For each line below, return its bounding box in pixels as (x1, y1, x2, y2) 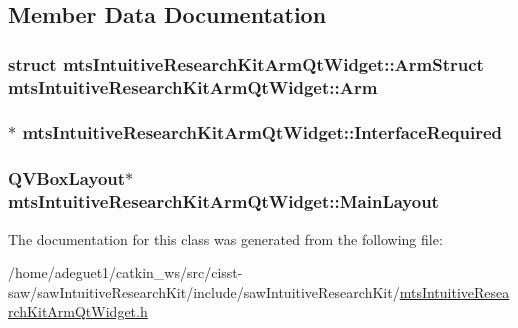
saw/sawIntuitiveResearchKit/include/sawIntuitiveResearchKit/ (8, 281, 400, 302)
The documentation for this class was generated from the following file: (8, 228, 443, 249)
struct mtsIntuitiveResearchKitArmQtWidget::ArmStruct (8, 51, 484, 76)
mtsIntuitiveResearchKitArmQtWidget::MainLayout (8, 189, 439, 214)
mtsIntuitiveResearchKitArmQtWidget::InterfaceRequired (22, 120, 502, 145)
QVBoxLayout (8, 166, 126, 191)
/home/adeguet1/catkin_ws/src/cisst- (8, 262, 243, 283)
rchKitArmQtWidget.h (8, 301, 148, 322)
